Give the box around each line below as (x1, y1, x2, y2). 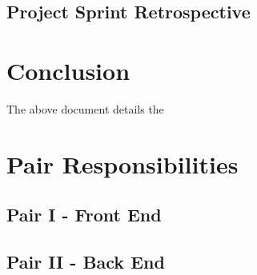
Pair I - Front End (6, 202, 162, 227)
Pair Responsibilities (6, 147, 239, 180)
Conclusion (6, 54, 131, 86)
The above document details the (6, 100, 164, 117)
